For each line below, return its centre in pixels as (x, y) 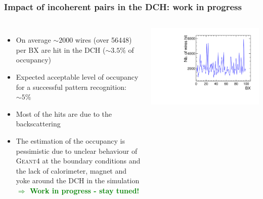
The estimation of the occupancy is (70, 140)
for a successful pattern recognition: (71, 87)
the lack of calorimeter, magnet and (71, 170)
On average (33, 40)
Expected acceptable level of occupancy (77, 77)
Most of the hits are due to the (64, 113)
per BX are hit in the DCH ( (61, 49)
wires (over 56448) (103, 40)
